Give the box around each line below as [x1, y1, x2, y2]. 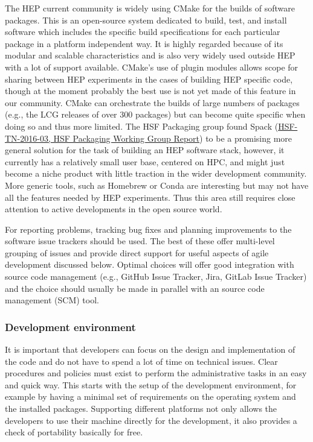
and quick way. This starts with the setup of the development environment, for [5, 378, 297, 391]
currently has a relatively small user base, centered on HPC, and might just [5, 155, 285, 168]
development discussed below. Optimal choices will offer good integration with [5, 258, 294, 271]
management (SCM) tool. [5, 294, 99, 306]
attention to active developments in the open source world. [5, 203, 222, 215]
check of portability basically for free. [5, 426, 143, 438]
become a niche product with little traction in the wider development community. [5, 167, 307, 180]
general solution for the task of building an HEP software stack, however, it [5, 144, 285, 156]
